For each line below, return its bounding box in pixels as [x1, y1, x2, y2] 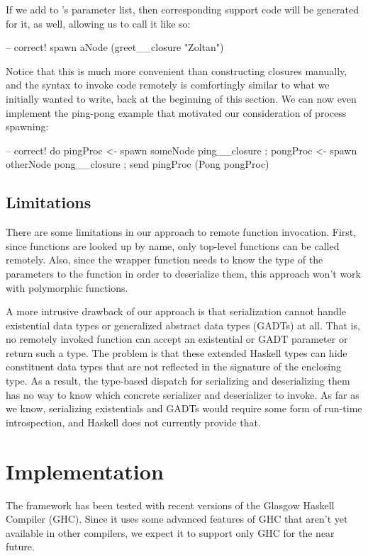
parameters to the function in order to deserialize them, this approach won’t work [6, 266, 362, 280]
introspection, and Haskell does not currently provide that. [6, 414, 261, 429]
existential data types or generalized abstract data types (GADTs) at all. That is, [6, 317, 360, 332]
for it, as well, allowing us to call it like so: [6, 16, 191, 30]
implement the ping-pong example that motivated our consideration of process [6, 105, 347, 120]
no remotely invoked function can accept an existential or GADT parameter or [6, 331, 348, 346]
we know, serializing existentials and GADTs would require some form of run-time [6, 401, 362, 416]
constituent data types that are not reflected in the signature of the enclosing [6, 359, 341, 374]
